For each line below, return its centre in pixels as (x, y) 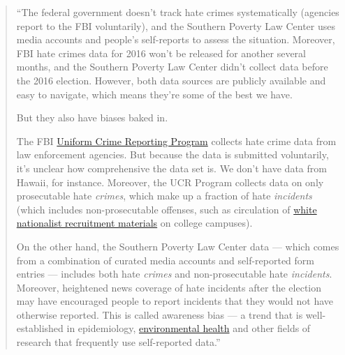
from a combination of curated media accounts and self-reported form (165, 260)
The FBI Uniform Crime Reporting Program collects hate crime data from (176, 141)
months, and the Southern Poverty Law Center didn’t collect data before (172, 67)
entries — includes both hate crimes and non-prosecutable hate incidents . (174, 274)
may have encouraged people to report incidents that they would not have (175, 301)
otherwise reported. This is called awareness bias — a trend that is (160, 314)
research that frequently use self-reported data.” (118, 342)
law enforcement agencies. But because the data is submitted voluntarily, (172, 154)
